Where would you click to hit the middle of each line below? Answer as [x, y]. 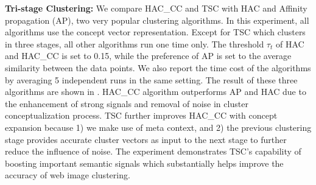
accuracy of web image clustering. [68, 175]
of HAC [290, 44]
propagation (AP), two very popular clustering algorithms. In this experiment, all [157, 20]
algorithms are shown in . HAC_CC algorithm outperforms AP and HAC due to [156, 92]
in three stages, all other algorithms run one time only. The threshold [135, 44]
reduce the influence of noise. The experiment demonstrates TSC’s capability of [153, 151]
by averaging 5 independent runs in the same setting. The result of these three [151, 79]
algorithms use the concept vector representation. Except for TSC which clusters [155, 32]
